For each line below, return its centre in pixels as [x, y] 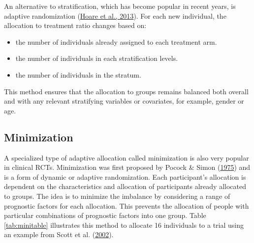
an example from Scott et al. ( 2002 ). [59, 234]
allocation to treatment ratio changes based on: [75, 25]
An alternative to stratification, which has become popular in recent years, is [120, 6]
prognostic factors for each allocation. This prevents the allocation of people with [127, 205]
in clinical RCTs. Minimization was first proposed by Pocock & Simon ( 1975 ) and [127, 167]
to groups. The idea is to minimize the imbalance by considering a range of [117, 196]
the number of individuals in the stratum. [78, 74]
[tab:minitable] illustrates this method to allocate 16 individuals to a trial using [124, 225]
